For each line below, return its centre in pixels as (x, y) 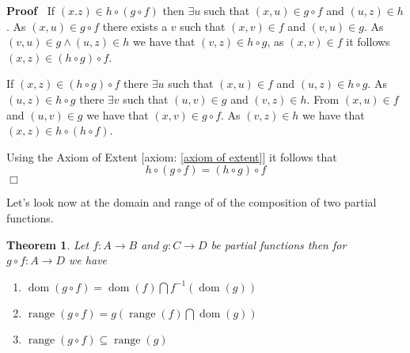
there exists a (135, 26)
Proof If (31, 10)
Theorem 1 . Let (48, 244)
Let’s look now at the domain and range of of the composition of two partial (192, 202)
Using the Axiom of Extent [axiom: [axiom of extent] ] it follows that (172, 156)
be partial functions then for (279, 244)
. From (323, 99)
